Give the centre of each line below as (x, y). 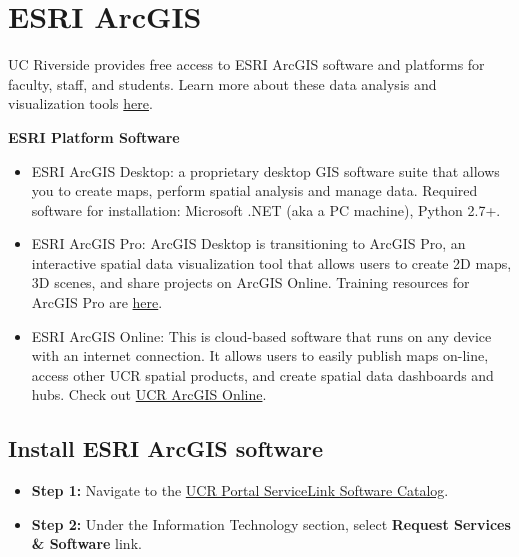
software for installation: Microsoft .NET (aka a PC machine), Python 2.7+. (266, 209)
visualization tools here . (80, 103)
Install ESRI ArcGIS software (166, 448)
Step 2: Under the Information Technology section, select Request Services (271, 523)
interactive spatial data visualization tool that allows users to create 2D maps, (271, 262)
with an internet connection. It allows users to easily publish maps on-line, (260, 355)
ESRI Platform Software (94, 136)
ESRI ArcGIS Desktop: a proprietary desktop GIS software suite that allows (265, 170)
